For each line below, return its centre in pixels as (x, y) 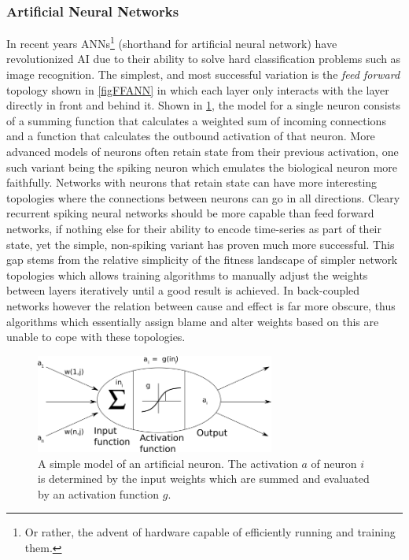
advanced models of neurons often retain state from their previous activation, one (203, 152)
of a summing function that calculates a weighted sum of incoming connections (196, 120)
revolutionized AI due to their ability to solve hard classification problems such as (204, 59)
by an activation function (99, 493)
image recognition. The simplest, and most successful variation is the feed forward (203, 74)
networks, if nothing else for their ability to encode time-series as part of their (194, 228)
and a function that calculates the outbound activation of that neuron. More (191, 136)
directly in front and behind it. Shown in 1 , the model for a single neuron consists (204, 105)
